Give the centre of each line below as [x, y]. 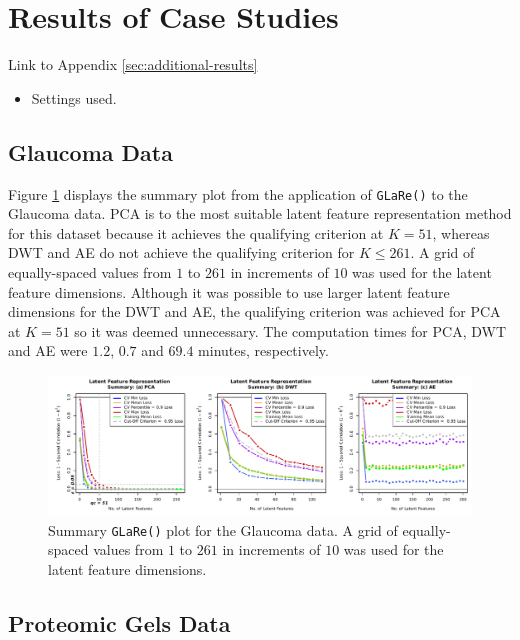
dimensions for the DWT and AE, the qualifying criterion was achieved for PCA [254, 311]
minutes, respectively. [263, 350]
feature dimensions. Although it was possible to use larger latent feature [229, 291]
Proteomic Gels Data [119, 622]
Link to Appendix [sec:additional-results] [133, 64]
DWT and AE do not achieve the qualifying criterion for [181, 252]
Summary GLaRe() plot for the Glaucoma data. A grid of [223, 529]
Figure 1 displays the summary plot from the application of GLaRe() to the [238, 193]
